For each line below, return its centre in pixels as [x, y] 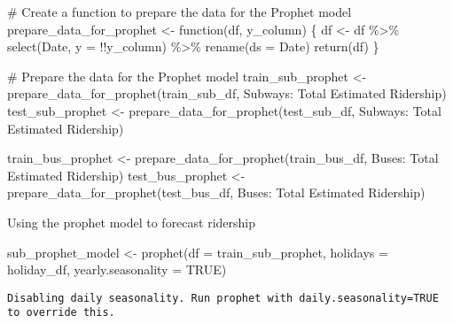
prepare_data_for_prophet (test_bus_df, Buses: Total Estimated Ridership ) [216, 192]
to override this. [61, 313]
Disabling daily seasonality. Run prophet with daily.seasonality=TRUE [223, 298]
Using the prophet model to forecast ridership [132, 222]
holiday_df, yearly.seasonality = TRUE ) [117, 269]
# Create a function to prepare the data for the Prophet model [180, 12]
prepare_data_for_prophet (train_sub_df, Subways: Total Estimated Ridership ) [227, 93]
